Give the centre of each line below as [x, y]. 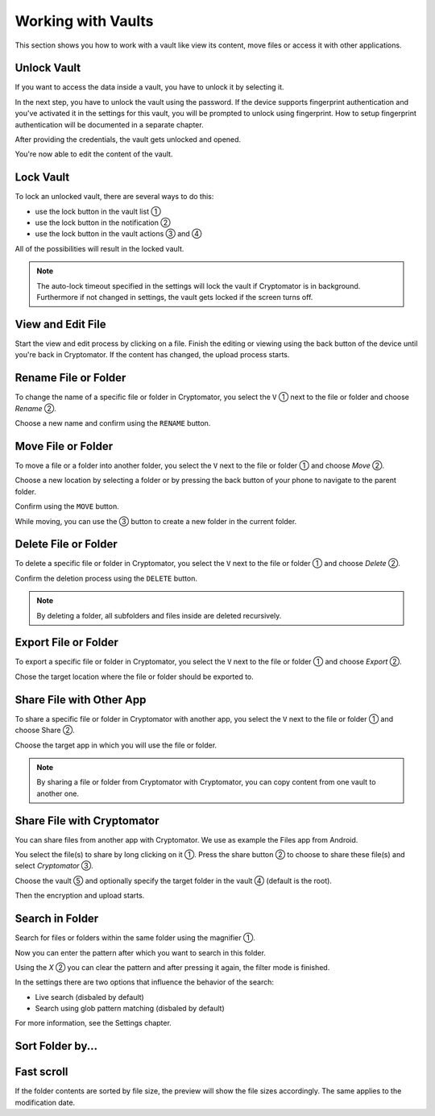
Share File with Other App [81, 700]
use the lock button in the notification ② [103, 223]
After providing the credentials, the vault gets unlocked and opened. [128, 139]
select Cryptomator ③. [54, 866]
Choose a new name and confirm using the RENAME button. [113, 423]
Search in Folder [57, 919]
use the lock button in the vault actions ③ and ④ [118, 234]
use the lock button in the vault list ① [98, 211]
